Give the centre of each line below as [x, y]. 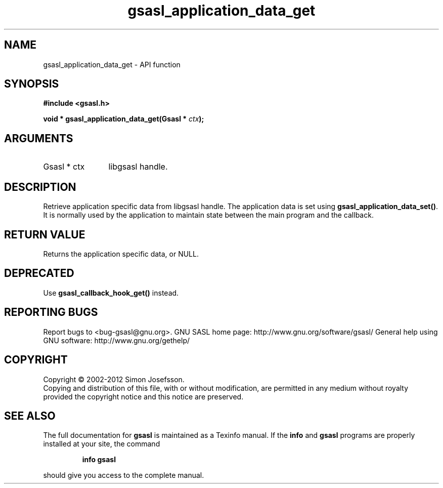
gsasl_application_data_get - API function [112, 64]
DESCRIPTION [40, 187]
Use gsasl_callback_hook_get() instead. [111, 293]
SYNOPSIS [32, 84]
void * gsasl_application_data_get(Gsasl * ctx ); [124, 119]
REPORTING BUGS [51, 312]
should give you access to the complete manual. [124, 475]
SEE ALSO [30, 416]
